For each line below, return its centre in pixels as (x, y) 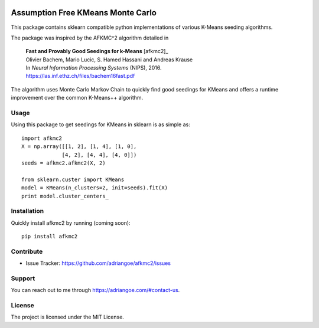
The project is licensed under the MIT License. (67, 317)
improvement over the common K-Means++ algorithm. (77, 98)
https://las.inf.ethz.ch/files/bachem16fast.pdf (80, 76)
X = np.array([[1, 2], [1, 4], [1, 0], (79, 147)
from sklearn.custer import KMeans (73, 179)
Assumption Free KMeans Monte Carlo (84, 13)
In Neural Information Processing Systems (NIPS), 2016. (94, 68)
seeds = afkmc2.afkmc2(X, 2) (64, 163)
